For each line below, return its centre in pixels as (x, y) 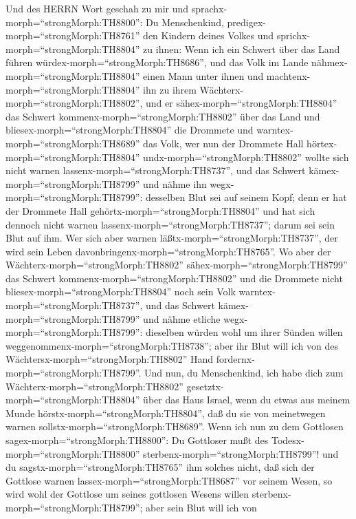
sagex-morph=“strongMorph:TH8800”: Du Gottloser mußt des (137, 440)
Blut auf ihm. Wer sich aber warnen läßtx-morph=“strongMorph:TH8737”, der (172, 238)
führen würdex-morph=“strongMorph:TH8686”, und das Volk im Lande (157, 62)
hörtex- (322, 143)
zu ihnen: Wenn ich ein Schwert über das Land (242, 49)
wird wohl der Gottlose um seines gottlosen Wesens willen (127, 494)
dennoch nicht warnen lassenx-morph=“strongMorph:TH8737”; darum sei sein (170, 224)
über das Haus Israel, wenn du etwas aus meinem (247, 400)
